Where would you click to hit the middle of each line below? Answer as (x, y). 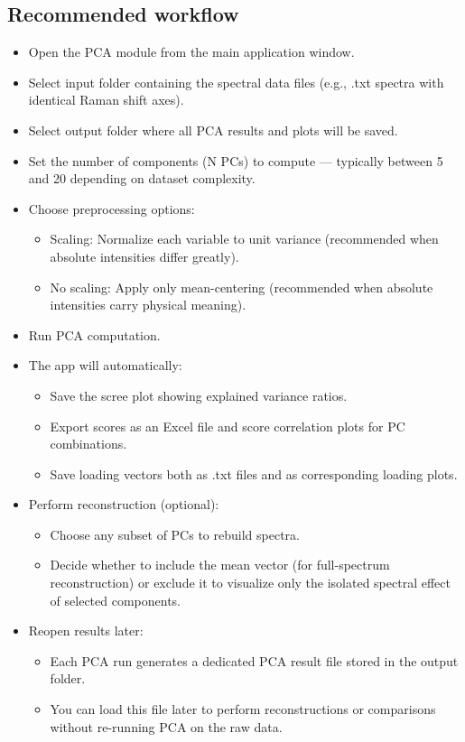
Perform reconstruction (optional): (124, 504)
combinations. (88, 444)
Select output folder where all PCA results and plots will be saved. (213, 130)
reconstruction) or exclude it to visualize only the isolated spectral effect (250, 583)
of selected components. (116, 600)
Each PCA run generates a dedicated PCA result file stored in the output (254, 660)
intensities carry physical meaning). (148, 305)
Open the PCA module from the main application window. (191, 52)
